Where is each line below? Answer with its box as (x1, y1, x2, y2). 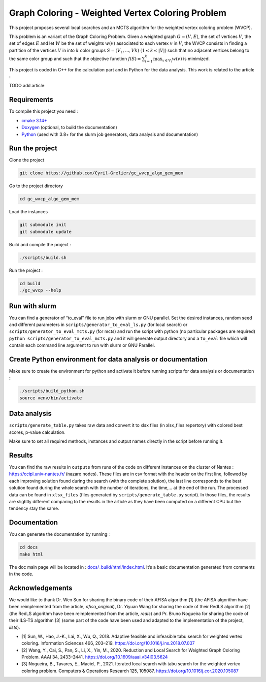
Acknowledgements (9, 584, 72, 592)
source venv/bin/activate (19, 395, 82, 401)
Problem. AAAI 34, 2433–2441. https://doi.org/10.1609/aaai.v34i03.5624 (21, 654, 168, 660)
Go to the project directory (9, 183, 63, 189)
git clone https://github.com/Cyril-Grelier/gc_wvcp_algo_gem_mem (19, 170, 183, 176)
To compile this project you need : (9, 108, 78, 114)
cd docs (19, 545, 38, 550)
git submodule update (19, 229, 72, 234)
